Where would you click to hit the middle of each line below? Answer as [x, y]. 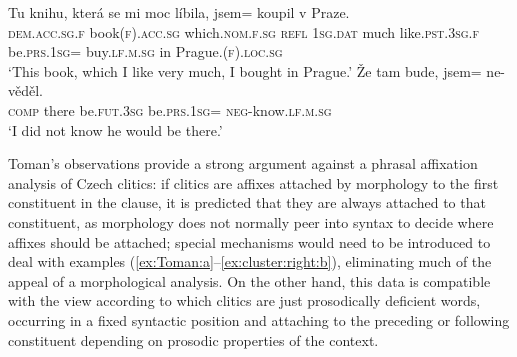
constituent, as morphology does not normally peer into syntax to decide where [251, 221]
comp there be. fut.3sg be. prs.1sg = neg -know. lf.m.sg [170, 109]
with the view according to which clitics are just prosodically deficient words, [244, 300]
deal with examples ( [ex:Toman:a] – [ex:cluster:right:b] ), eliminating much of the [250, 261]
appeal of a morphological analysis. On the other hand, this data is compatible [249, 280]
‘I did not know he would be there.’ [115, 129]
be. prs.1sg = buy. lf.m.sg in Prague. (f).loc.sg [145, 51]
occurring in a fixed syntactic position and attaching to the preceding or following [259, 319]
